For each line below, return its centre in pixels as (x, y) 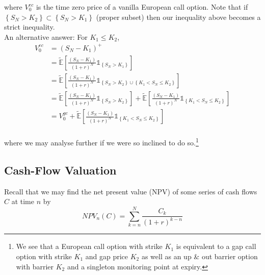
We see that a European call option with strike (89, 246)
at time (23, 201)
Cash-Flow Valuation (60, 170)
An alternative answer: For (46, 36)
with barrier (35, 266)
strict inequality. (30, 27)
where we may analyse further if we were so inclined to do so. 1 (101, 142)
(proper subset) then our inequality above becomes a (178, 17)
